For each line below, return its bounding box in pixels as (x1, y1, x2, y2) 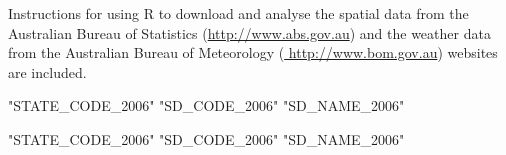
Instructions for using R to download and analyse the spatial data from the (8, 3, 469, 23)
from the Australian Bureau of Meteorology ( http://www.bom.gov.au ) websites (8, 42, 498, 63)
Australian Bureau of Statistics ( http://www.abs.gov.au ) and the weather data (8, 22, 491, 43)
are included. (8, 61, 87, 82)
